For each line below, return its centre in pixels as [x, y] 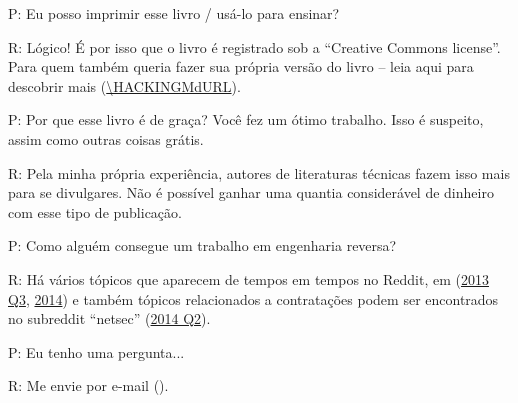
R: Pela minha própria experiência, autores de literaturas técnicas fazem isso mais [259, 172]
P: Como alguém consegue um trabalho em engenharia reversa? [202, 245]
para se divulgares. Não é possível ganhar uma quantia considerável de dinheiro [251, 192]
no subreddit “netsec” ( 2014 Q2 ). [109, 318]
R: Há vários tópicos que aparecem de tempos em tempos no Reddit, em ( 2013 [248, 278]
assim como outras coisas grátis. [106, 138]
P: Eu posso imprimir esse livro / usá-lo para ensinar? [174, 13]
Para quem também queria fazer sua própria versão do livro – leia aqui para [241, 66]
